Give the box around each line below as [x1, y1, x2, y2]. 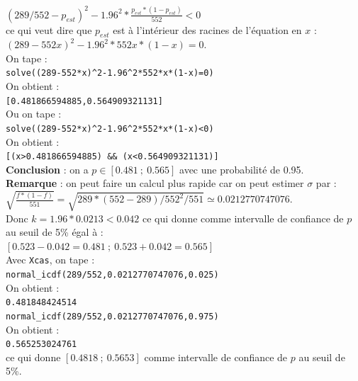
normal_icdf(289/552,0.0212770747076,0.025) [6, 269, 219, 280]
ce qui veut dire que [6, 22, 92, 37]
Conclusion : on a [6, 161, 89, 176]
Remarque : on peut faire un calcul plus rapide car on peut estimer [6, 176, 304, 190]
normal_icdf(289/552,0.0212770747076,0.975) [6, 311, 219, 322]
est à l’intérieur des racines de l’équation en [113, 22, 302, 37]
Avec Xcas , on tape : [6, 252, 95, 267]
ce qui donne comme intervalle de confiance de [142, 210, 344, 225]
